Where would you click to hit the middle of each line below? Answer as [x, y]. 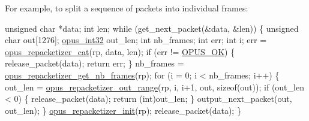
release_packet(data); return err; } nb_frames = [94, 63]
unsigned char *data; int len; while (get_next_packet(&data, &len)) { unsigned [152, 28]
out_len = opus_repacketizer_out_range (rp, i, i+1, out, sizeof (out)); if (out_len [154, 87]
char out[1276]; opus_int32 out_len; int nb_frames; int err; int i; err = [136, 40]
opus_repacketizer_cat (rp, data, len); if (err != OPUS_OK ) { [120, 51]
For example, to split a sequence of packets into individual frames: [127, 8]
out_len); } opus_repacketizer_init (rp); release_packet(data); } [123, 110]
